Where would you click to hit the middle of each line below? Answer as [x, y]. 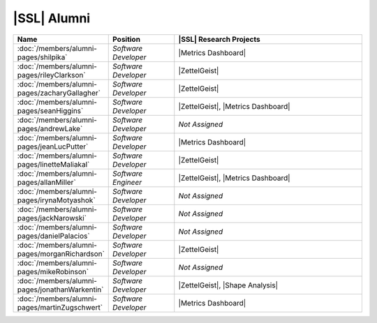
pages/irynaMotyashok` [56, 200]
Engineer [127, 182]
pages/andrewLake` [50, 128]
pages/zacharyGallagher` [59, 93]
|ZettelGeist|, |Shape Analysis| [228, 285]
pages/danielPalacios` [53, 236]
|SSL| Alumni [52, 18]
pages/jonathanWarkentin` [60, 290]
